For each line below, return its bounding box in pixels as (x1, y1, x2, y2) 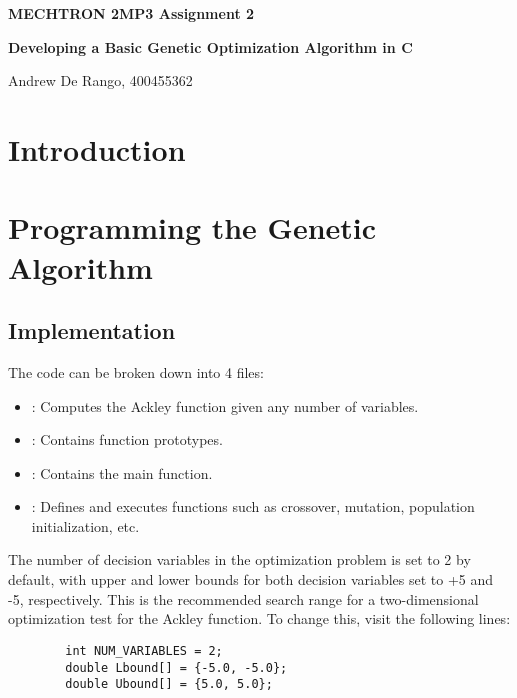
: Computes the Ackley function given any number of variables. (31, 395, 419, 416)
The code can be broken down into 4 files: (8, 361, 264, 382)
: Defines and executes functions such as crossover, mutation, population (31, 496, 475, 517)
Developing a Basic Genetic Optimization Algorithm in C (8, 36, 413, 57)
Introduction (8, 128, 186, 169)
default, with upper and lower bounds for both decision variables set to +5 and (8, 569, 494, 590)
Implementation (8, 315, 176, 346)
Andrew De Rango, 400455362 (8, 70, 193, 91)
